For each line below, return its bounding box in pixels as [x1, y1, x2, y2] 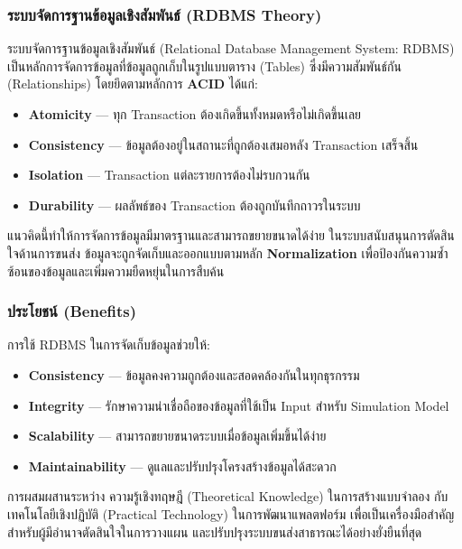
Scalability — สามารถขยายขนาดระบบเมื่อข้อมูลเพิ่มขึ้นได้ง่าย [28, 426, 327, 445]
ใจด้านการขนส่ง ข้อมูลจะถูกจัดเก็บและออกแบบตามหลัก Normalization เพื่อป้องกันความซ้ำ [7, 243, 448, 262]
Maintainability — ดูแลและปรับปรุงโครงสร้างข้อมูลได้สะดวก [28, 456, 337, 475]
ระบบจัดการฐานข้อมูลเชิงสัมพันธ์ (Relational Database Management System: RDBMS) [7, 39, 455, 58]
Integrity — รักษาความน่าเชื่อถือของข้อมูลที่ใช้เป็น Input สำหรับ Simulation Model [28, 395, 449, 414]
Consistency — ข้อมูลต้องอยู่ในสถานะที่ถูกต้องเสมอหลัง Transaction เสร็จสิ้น [28, 135, 419, 154]
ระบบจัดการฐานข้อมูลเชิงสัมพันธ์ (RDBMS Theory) [7, 3, 322, 25]
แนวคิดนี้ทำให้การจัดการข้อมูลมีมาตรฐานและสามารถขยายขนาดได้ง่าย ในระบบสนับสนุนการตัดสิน [7, 226, 455, 245]
